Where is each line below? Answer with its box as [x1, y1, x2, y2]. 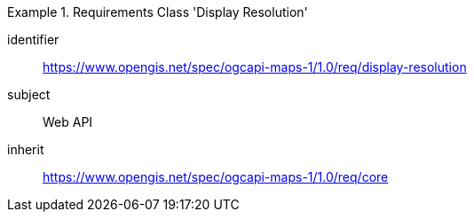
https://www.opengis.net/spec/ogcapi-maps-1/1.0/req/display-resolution [43, 59, 467, 74]
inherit [7, 142, 44, 157]
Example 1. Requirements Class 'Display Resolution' [7, 4, 308, 20]
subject [7, 87, 51, 102]
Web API [43, 114, 93, 129]
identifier [7, 32, 59, 47]
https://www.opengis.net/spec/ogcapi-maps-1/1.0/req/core [43, 169, 389, 184]
